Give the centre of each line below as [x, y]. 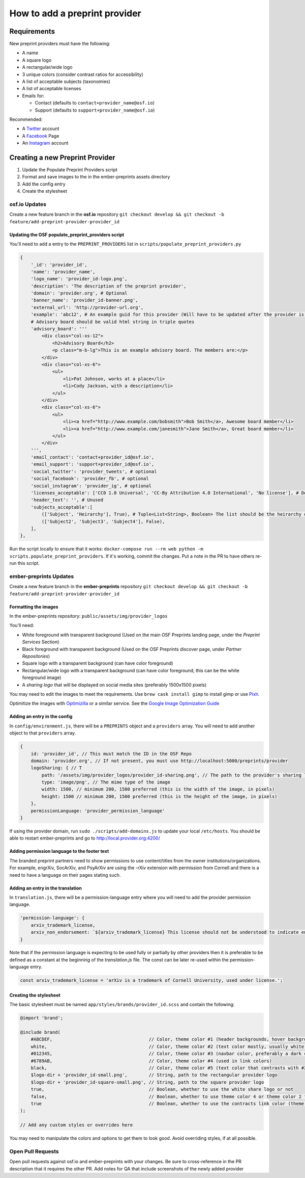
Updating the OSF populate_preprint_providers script [67, 234]
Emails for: [33, 96]
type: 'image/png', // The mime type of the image [106, 782]
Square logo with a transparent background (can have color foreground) [98, 663]
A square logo [37, 60]
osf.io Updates [28, 204]
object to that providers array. [43, 733]
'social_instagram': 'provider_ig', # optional [91, 486]
